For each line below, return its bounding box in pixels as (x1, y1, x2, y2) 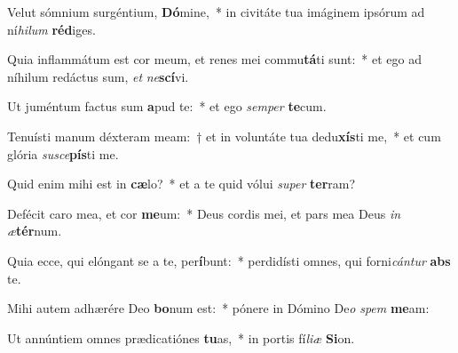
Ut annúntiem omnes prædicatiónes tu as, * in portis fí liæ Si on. (7, 328, 355, 347)
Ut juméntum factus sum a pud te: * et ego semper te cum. (7, 97, 327, 116)
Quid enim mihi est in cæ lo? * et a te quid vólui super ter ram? (7, 174, 356, 193)
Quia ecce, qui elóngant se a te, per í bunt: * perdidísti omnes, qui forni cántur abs (7, 251, 451, 269)
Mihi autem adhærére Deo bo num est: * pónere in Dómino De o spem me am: (7, 299, 430, 317)
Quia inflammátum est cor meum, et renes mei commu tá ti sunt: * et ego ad (7, 50, 422, 68)
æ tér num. (7, 221, 62, 240)
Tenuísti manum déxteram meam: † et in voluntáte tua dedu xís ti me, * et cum (7, 126, 441, 145)
